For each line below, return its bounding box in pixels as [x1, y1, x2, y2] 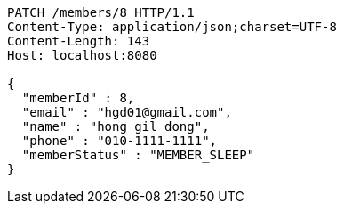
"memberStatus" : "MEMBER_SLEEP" [21, 148, 255, 162]
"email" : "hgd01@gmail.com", [21, 105, 232, 119]
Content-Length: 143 [7, 34, 150, 48]
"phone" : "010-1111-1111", [21, 134, 218, 148]
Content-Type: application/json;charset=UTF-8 [7, 20, 337, 34]
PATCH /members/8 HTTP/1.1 [7, 5, 195, 20]
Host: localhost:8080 [7, 48, 157, 62]
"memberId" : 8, [21, 91, 135, 105]
